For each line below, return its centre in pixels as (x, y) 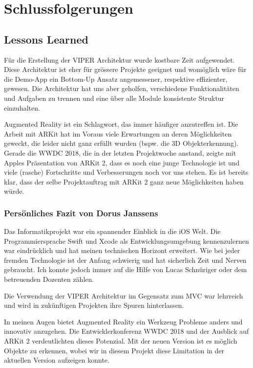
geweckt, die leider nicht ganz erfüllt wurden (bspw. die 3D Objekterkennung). (121, 143)
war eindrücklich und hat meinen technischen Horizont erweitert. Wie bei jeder (122, 250)
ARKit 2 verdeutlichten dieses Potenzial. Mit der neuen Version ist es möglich (121, 341)
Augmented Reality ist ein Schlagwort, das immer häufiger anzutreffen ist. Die (121, 124)
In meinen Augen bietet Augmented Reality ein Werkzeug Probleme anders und (123, 321)
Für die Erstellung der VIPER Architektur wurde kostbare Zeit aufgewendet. (119, 59)
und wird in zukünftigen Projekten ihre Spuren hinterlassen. (94, 305)
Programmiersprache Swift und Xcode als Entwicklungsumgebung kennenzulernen (126, 241)
